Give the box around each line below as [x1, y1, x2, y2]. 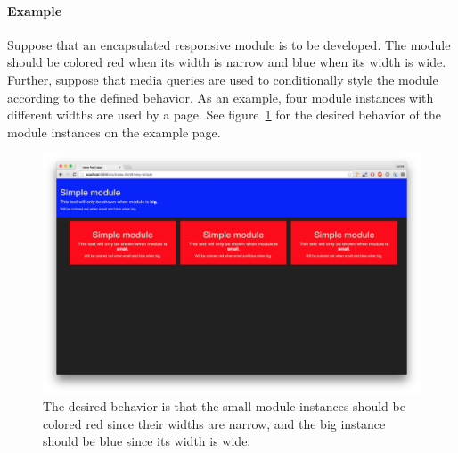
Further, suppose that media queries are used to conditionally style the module [7, 70, 438, 88]
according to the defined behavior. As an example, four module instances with [7, 87, 434, 106]
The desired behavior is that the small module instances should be [43, 397, 405, 416]
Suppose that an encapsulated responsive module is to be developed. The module [7, 35, 451, 54]
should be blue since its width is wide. [43, 432, 251, 450]
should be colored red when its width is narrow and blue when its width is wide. [7, 53, 446, 71]
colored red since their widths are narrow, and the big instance [43, 414, 386, 432]
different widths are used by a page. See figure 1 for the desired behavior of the [7, 105, 441, 124]
